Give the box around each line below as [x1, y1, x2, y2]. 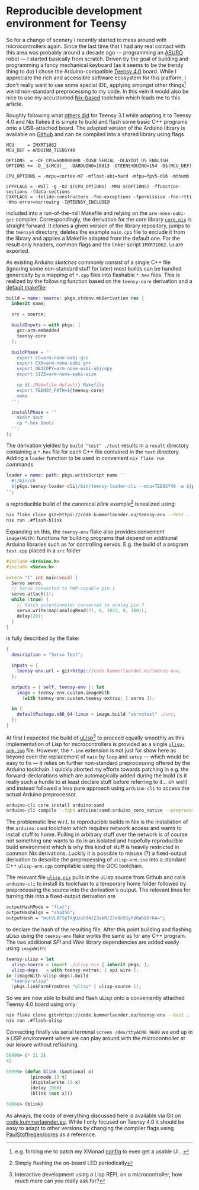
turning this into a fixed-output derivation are [6, 893, 116, 900]
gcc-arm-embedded [17, 327, 60, 334]
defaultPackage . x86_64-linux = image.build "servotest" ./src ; [17, 712, 176, 718]
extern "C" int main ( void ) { [6, 574, 78, 581]
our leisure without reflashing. [6, 1041, 79, 1048]
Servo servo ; [11, 580, 44, 586]
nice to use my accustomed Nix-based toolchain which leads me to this [6, 94, 181, 101]
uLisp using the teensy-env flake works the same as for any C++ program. [6, 932, 187, 939]
